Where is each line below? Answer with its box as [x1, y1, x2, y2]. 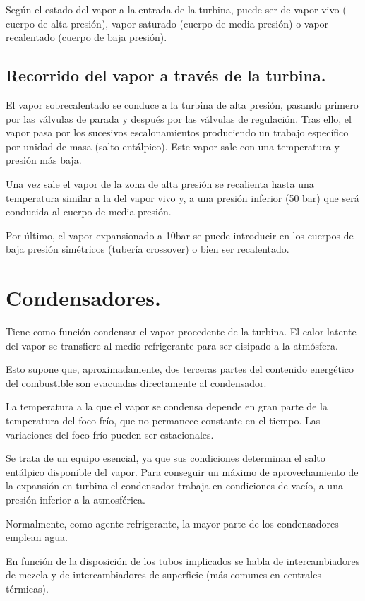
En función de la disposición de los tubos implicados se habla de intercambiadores [6, 553, 360, 568]
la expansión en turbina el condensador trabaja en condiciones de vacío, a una [6, 478, 343, 493]
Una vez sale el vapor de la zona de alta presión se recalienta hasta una [6, 176, 314, 191]
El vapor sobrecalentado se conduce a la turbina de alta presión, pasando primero [6, 97, 359, 112]
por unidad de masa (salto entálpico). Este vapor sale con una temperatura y [6, 138, 340, 153]
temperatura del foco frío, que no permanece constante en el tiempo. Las [6, 413, 321, 428]
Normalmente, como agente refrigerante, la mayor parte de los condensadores [6, 516, 339, 530]
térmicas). [6, 581, 49, 595]
